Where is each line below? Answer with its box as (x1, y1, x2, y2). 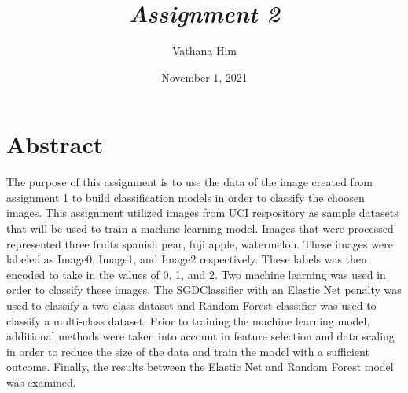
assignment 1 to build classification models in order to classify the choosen (6, 189, 365, 205)
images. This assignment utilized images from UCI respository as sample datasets (6, 204, 399, 221)
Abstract (6, 128, 104, 160)
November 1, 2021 (161, 68, 248, 85)
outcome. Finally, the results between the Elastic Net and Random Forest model (6, 358, 394, 375)
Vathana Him (171, 42, 237, 59)
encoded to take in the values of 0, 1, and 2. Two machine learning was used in (6, 266, 386, 282)
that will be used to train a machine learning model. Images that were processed (6, 220, 394, 237)
